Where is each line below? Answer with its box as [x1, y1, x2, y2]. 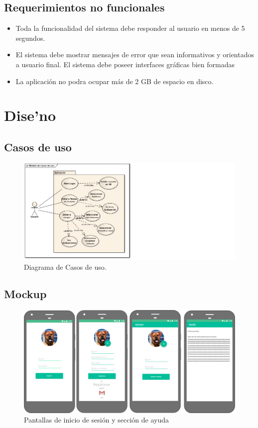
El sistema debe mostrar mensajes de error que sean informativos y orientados [15, 49, 255, 60]
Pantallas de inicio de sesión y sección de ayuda [24, 415, 169, 425]
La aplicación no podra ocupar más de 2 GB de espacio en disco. [15, 76, 214, 86]
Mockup [4, 286, 47, 301]
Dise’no [4, 105, 56, 125]
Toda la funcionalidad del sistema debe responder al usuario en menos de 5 [15, 23, 245, 33]
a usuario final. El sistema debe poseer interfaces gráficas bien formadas [15, 59, 235, 69]
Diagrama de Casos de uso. [24, 261, 107, 272]
